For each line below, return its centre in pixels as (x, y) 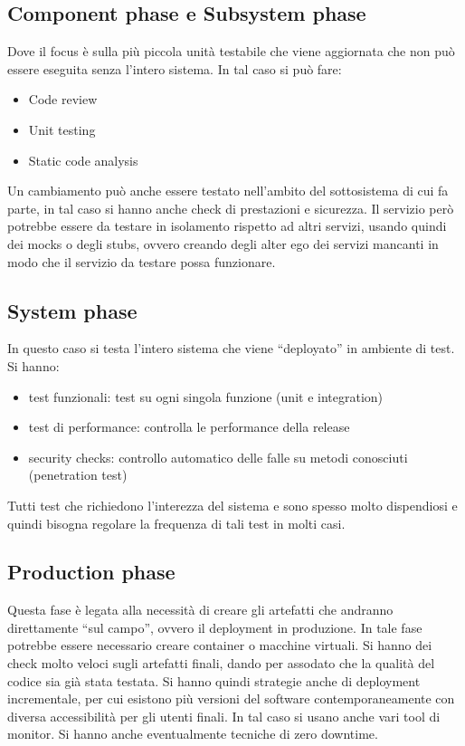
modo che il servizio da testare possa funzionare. (142, 261)
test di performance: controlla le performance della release (189, 427)
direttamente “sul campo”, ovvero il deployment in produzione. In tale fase (215, 627)
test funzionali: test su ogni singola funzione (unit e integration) (206, 396)
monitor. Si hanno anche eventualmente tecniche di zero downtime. (193, 734)
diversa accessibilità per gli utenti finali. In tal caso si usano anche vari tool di (224, 716)
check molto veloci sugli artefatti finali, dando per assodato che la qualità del (221, 663)
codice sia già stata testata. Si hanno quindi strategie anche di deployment (214, 680)
